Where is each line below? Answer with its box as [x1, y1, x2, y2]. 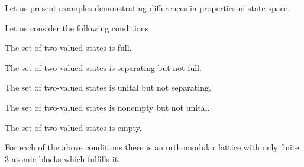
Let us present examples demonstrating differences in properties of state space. [5, 2, 290, 14]
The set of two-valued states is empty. [5, 121, 142, 133]
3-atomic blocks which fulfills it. [5, 152, 120, 165]
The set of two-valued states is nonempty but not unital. [5, 101, 210, 113]
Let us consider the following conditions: [5, 21, 151, 34]
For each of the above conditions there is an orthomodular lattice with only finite [5, 141, 299, 153]
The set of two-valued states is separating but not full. [5, 61, 202, 73]
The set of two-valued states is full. [5, 41, 132, 54]
